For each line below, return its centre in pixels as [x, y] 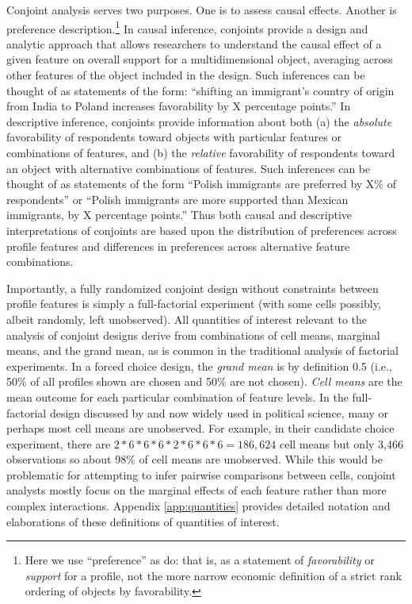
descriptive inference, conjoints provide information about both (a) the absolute [199, 121]
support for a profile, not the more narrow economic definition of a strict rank [213, 575]
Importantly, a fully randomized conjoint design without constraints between [193, 288]
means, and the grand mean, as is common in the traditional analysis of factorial [202, 350]
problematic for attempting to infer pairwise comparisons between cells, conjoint [201, 474]
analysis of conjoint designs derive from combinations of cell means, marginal [193, 335]
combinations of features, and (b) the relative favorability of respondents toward [201, 152]
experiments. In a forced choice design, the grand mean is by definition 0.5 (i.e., [199, 365]
